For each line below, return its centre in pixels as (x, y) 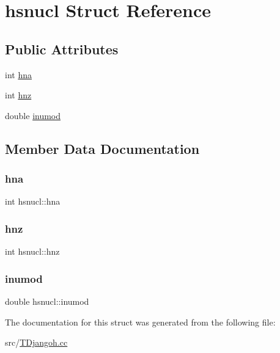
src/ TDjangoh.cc (36, 342)
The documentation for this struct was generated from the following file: (140, 322)
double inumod (33, 115)
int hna (18, 74)
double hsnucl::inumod (47, 301)
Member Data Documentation (102, 148)
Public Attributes (62, 49)
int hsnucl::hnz (32, 251)
